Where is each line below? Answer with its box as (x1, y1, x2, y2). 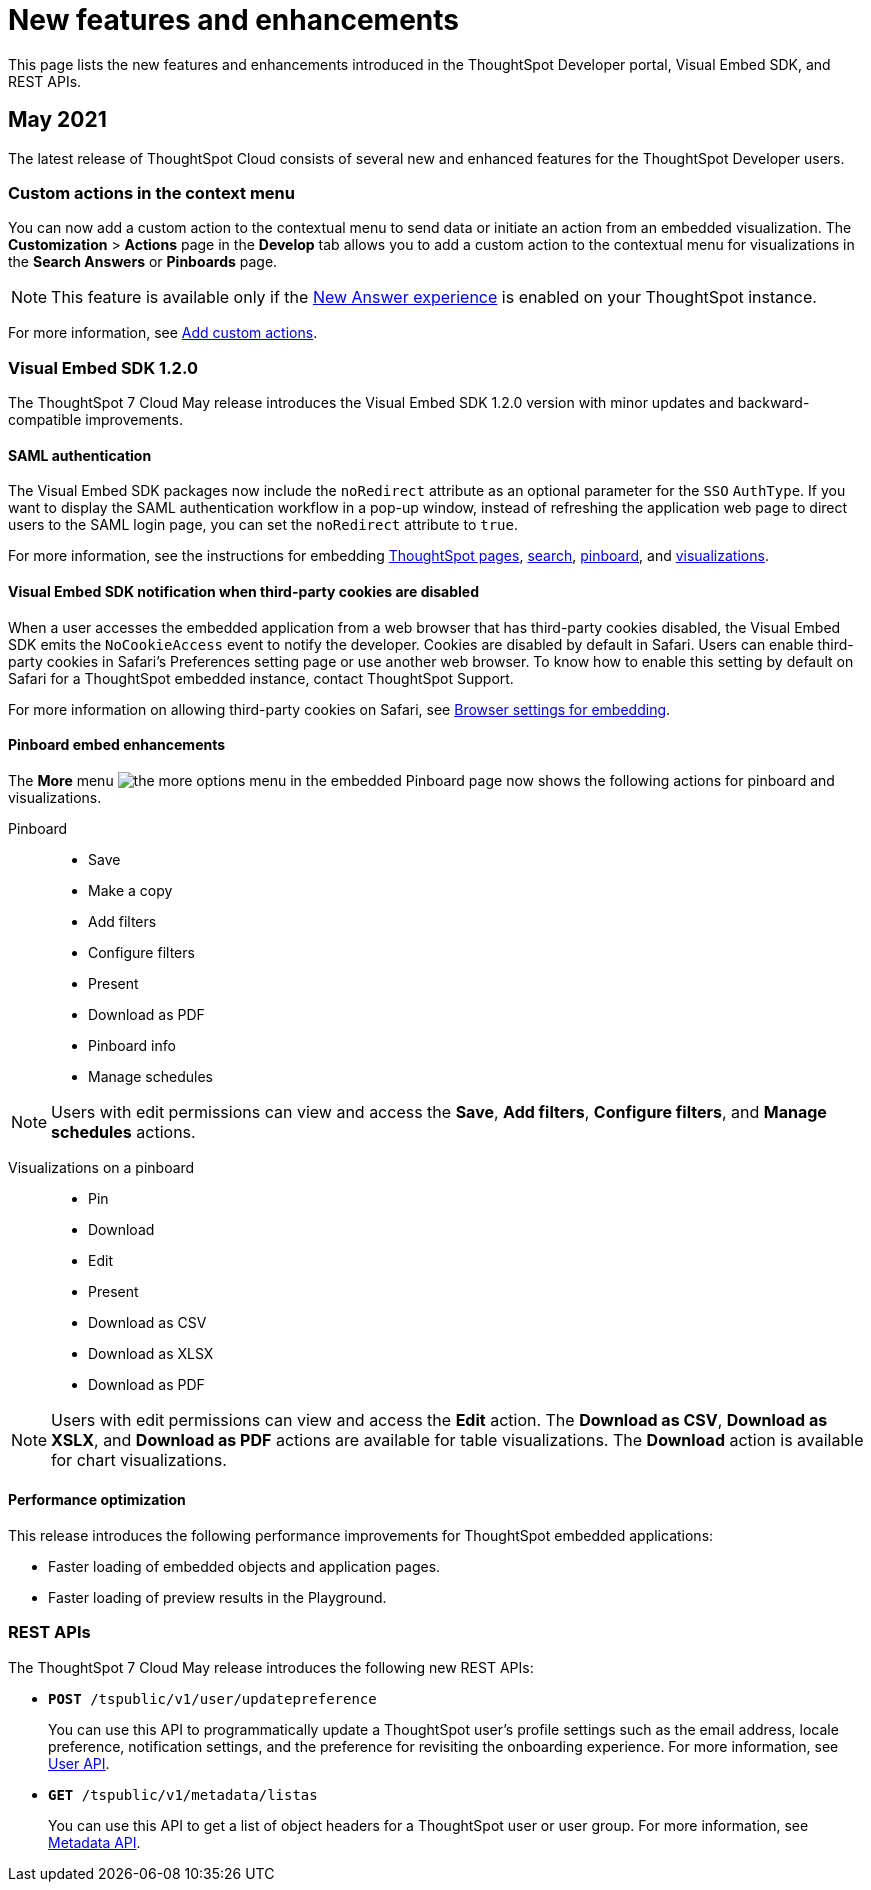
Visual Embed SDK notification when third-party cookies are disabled (8, 582, 480, 600)
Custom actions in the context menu (8, 182, 295, 203)
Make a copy (88, 881, 173, 899)
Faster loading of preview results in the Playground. (48, 1588, 387, 1606)
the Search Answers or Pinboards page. (8, 253, 278, 271)
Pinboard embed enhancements (8, 736, 226, 754)
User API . (48, 1754, 110, 1772)
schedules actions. (51, 1121, 196, 1142)
